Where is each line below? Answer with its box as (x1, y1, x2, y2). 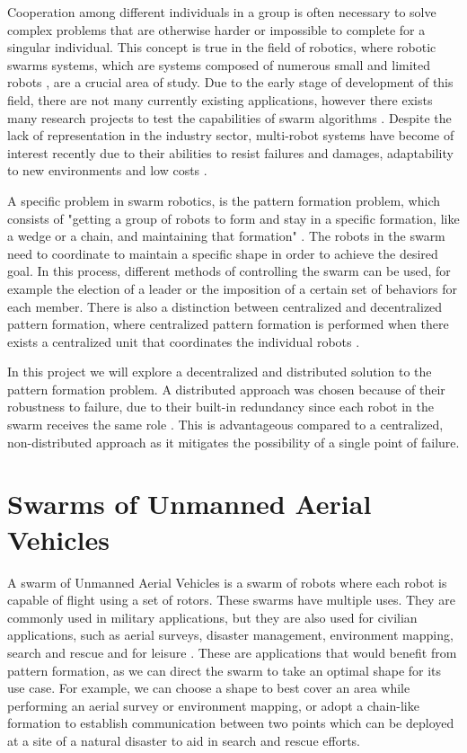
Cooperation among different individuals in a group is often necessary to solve (7, 3, 436, 21)
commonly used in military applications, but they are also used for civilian (7, 607, 418, 626)
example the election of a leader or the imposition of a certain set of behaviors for (7, 279, 457, 297)
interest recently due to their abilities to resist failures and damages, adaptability (7, 143, 454, 162)
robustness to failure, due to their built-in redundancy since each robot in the (7, 397, 434, 416)
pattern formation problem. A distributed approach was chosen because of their (7, 379, 445, 398)
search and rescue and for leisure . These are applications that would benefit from (7, 642, 457, 661)
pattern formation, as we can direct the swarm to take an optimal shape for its (7, 660, 442, 679)
